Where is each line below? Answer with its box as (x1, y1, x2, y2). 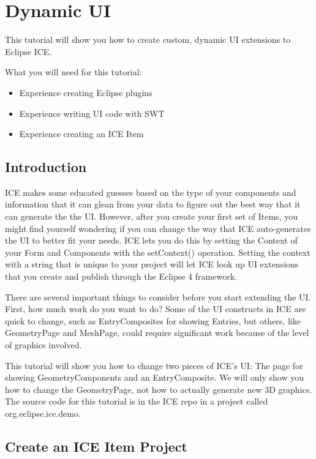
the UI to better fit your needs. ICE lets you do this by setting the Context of (5, 234, 298, 247)
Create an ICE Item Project (5, 436, 187, 455)
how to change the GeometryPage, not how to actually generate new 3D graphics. (5, 382, 312, 395)
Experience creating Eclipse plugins (19, 86, 152, 99)
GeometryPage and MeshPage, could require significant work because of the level (5, 326, 309, 339)
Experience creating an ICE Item (19, 127, 144, 140)
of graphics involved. (5, 338, 82, 351)
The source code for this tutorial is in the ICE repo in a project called (5, 395, 268, 408)
